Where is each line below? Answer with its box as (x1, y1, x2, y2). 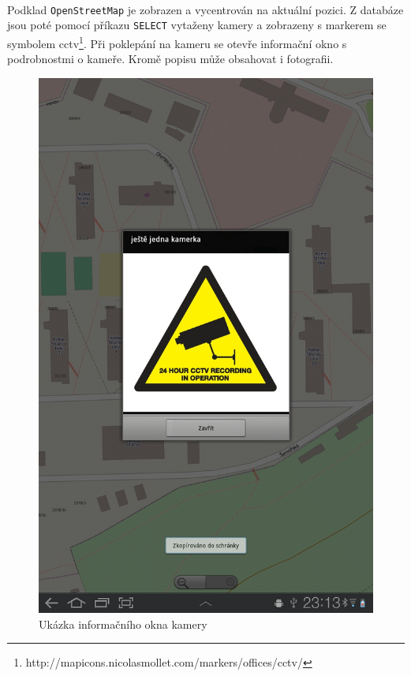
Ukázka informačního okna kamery (39, 615, 207, 632)
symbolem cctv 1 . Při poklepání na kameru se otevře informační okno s (7, 32, 347, 51)
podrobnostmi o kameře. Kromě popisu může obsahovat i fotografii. (7, 50, 334, 67)
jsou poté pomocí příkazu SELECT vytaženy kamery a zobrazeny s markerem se (7, 17, 387, 33)
